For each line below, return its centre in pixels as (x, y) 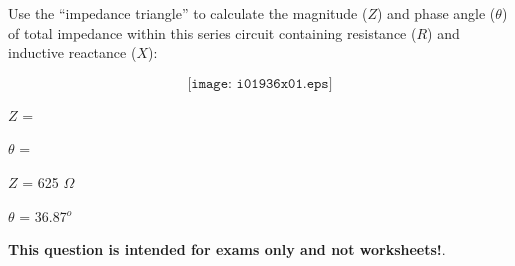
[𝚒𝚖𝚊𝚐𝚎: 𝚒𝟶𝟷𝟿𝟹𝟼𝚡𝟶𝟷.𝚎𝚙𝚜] (260, 83)
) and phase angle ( (436, 13)
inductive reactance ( (72, 52)
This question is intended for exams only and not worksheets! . (227, 249)
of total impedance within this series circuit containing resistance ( (212, 32)
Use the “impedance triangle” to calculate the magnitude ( (188, 13)
